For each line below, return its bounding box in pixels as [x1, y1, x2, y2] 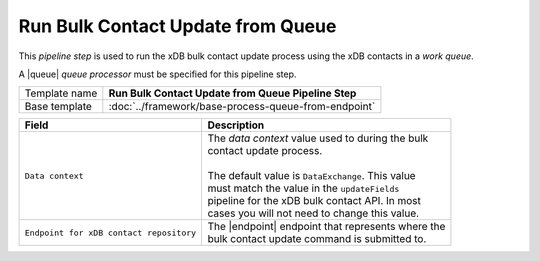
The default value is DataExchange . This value [207, 169, 416, 183]
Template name [24, 86, 98, 100]
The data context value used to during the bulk [207, 131, 429, 145]
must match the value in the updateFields [207, 181, 400, 195]
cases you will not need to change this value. [207, 206, 420, 220]
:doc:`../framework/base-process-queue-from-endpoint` [108, 100, 376, 114]
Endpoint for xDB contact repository [24, 227, 197, 238]
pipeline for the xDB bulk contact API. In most [207, 194, 422, 208]
